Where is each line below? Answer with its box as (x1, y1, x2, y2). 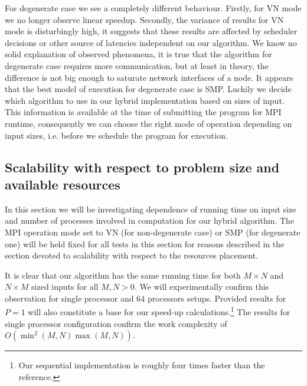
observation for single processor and (5, 292, 134, 304)
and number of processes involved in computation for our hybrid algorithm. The (5, 214, 295, 227)
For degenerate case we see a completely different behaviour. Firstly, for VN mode (5, 2, 302, 14)
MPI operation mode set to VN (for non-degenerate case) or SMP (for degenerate (5, 225, 301, 238)
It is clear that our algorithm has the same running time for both (5, 269, 241, 281)
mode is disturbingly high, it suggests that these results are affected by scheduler (5, 25, 298, 37)
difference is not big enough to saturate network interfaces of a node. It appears (5, 71, 293, 83)
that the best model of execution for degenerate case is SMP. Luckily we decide (5, 83, 292, 95)
